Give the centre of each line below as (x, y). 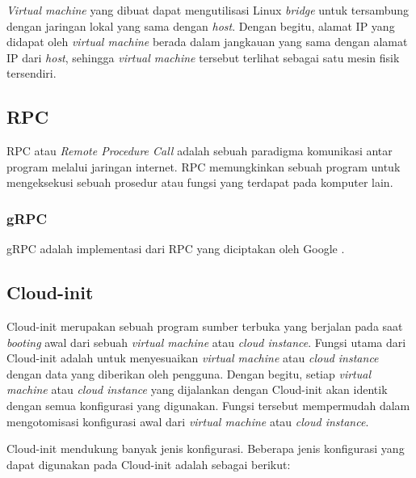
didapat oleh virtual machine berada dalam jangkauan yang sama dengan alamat (207, 42)
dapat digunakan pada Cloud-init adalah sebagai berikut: (149, 464)
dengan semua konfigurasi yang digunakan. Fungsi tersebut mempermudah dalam (208, 405)
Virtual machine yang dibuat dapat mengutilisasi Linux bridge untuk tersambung (208, 10)
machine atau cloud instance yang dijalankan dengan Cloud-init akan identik (197, 389)
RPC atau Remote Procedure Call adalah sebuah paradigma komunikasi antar (200, 151)
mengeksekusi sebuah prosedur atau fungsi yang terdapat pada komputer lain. (200, 182)
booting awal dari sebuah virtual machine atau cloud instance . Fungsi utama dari (206, 342)
